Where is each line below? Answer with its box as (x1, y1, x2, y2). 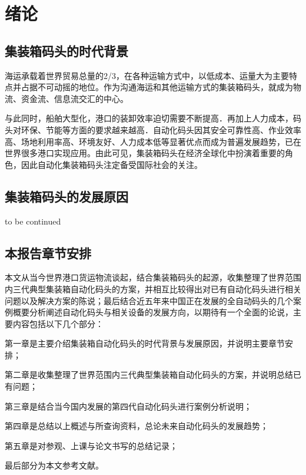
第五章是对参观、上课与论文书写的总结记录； (5, 439, 178, 451)
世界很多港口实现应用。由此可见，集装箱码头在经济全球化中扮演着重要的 (5, 147, 285, 159)
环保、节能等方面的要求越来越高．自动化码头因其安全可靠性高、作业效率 (21, 123, 301, 136)
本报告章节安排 (5, 243, 91, 262)
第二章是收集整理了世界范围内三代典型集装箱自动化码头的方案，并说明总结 (5, 368, 293, 381)
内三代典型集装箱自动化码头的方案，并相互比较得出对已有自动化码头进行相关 (5, 282, 301, 295)
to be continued (5, 215, 61, 227)
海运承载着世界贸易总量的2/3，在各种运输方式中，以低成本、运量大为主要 (5, 69, 289, 81)
